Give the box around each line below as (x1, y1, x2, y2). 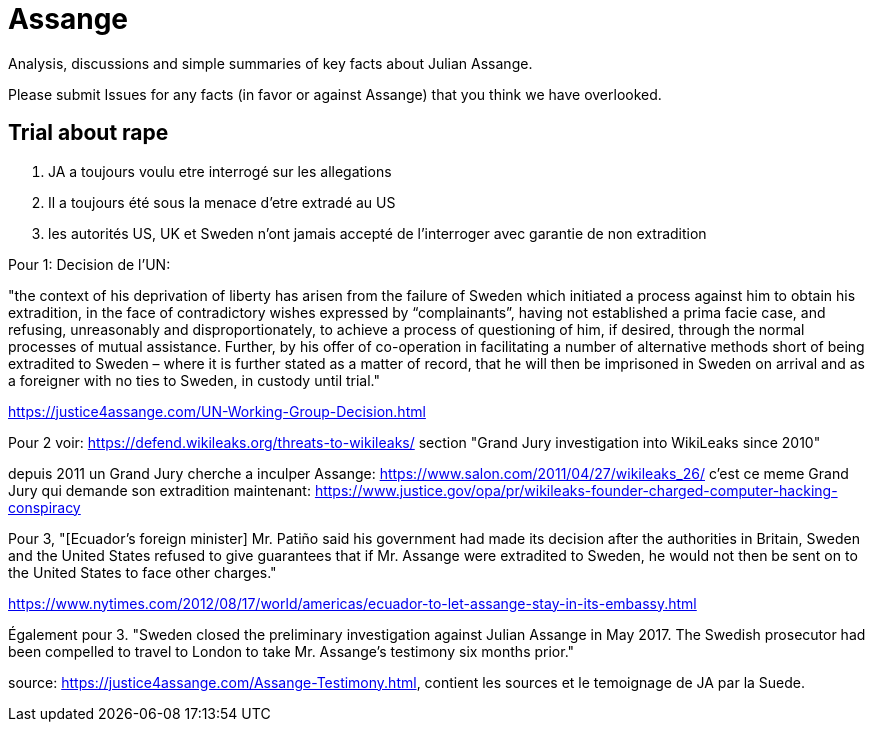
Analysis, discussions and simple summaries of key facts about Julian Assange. (8, 54, 533, 72)
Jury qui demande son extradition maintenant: (8, 481, 311, 499)
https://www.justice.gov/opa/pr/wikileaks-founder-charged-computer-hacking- (314, 481, 838, 499)
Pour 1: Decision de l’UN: (8, 255, 171, 273)
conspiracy (8, 498, 81, 516)
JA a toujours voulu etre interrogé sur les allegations (48, 162, 392, 180)
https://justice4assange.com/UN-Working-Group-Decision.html (8, 402, 426, 420)
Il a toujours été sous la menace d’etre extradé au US (48, 193, 396, 211)
